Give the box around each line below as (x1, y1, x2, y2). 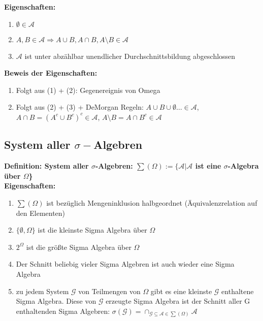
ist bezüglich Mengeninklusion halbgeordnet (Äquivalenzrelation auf (46, 197, 257, 208)
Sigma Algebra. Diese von (16, 296, 96, 306)
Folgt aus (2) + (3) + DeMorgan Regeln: (16, 102, 144, 112)
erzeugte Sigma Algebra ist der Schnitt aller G (106, 296, 250, 306)
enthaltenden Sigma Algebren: (16, 305, 110, 316)
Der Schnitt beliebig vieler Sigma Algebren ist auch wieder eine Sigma (16, 259, 235, 269)
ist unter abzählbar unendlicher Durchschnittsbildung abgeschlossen (24, 50, 236, 61)
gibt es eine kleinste (150, 285, 212, 296)
